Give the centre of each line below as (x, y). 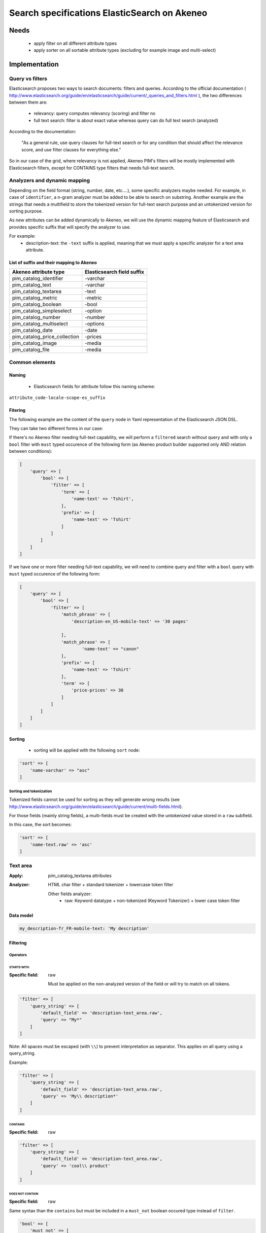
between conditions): (31, 451)
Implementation (34, 64)
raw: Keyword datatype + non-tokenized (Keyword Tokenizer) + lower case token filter (152, 901)
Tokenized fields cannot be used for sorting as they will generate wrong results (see (94, 799)
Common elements (32, 362)
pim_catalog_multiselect (40, 324)
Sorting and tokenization (31, 791)
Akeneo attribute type (38, 272)
